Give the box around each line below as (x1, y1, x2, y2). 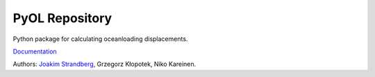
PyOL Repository (12, 10, 112, 26)
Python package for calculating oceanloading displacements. (12, 35, 188, 43)
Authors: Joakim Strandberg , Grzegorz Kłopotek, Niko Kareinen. (12, 60, 197, 69)
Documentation (12, 47, 57, 55)
